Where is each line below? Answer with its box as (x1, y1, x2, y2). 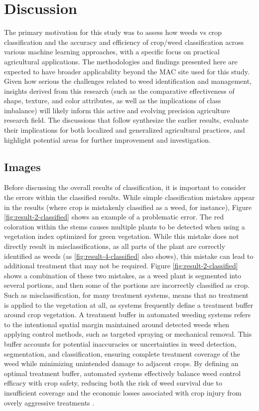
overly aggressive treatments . (4, 397, 95, 408)
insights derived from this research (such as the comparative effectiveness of (4, 85, 235, 96)
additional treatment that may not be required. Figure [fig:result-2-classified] (4, 260, 238, 271)
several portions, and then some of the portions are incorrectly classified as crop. (4, 280, 250, 290)
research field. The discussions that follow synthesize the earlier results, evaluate (4, 115, 249, 125)
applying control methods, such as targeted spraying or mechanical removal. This (4, 329, 252, 339)
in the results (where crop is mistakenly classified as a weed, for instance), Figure (4, 202, 252, 212)
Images (4, 159, 41, 174)
